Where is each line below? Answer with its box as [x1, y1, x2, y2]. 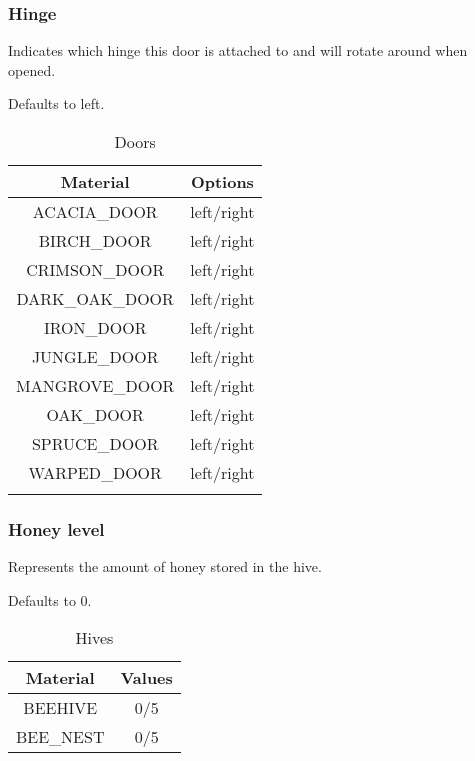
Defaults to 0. [8, 589, 92, 610]
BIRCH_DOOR [38, 229, 152, 252]
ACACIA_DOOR [32, 200, 158, 223]
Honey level [8, 516, 105, 541]
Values [120, 666, 173, 690]
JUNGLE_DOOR [31, 345, 159, 368]
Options [190, 170, 254, 193]
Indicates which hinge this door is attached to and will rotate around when [8, 40, 468, 61]
